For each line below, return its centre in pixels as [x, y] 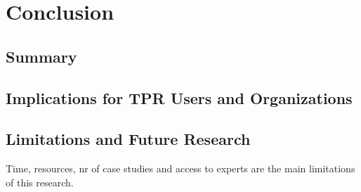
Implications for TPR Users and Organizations [179, 97]
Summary [41, 56]
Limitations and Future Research [128, 139]
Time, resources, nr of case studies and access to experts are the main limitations [180, 168]
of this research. [40, 182]
